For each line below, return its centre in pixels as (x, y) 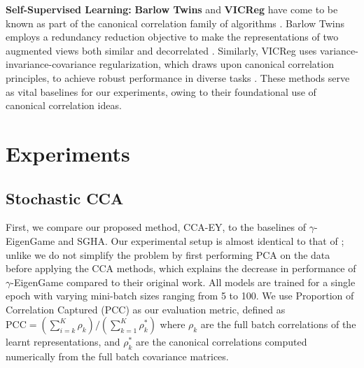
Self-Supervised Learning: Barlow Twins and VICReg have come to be (172, 9)
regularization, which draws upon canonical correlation (216, 64)
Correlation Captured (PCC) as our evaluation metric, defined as (146, 309)
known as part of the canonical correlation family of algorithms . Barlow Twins (175, 23)
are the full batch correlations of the (278, 324)
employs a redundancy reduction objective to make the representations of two (172, 37)
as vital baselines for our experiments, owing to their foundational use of (161, 91)
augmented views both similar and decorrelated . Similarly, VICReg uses (161, 50)
